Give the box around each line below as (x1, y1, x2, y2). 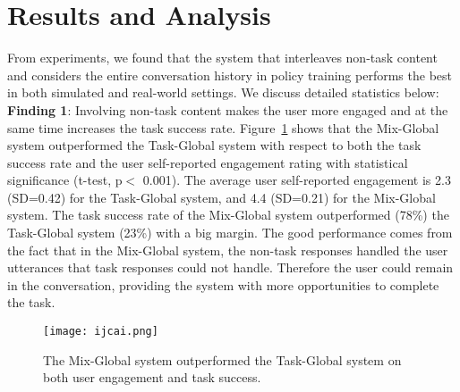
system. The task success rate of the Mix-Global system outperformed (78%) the (7, 205, 449, 224)
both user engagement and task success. (43, 368, 261, 387)
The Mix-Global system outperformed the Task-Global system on (43, 350, 402, 369)
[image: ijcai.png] (43, 325, 158, 338)
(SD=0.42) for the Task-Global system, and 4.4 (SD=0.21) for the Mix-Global (7, 188, 436, 206)
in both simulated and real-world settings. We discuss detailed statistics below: (7, 83, 439, 102)
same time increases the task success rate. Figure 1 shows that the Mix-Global (7, 118, 439, 137)
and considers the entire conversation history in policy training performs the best (7, 65, 452, 84)
